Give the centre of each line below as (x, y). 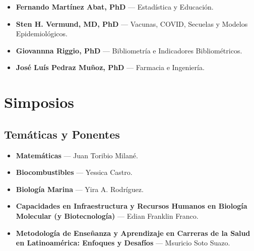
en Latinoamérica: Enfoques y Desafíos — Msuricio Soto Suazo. (123, 243)
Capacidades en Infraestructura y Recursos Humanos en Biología (132, 206)
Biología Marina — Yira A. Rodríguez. (80, 189)
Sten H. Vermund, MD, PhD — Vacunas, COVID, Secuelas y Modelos (132, 23)
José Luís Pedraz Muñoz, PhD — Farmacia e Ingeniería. (110, 67)
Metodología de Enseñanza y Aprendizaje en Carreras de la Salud (133, 233)
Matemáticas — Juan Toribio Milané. (77, 155)
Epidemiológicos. (42, 34)
